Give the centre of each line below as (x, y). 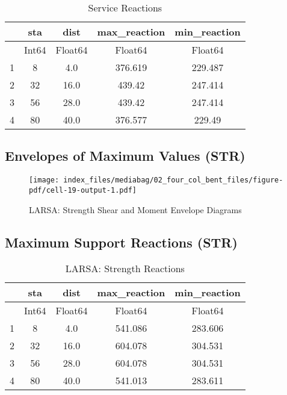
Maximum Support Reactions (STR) (121, 242)
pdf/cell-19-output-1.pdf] (83, 190)
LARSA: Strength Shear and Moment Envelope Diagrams (135, 209)
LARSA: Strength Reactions (125, 269)
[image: (44, 180)
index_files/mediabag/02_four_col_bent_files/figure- (173, 180)
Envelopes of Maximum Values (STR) (125, 156)
